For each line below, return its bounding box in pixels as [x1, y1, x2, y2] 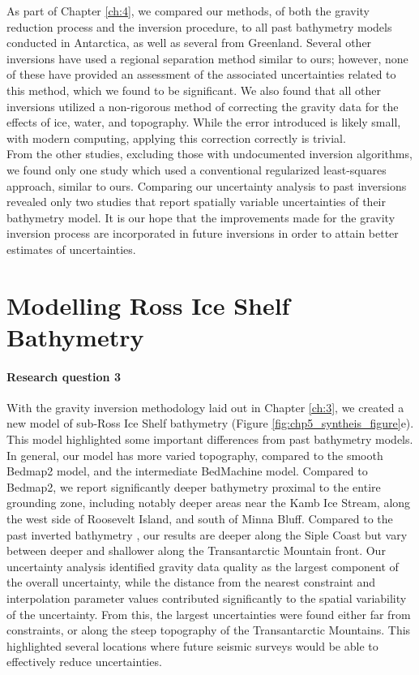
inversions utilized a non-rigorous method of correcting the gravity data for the [6, 97, 399, 114]
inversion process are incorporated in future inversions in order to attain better [6, 225, 399, 242]
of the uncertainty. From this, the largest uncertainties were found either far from [6, 605, 411, 622]
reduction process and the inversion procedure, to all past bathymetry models [6, 18, 392, 35]
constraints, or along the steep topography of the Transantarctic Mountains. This [6, 621, 411, 638]
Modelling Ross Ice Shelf [6, 288, 290, 321]
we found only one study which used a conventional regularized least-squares [6, 161, 387, 178]
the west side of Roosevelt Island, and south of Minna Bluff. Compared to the [6, 510, 393, 527]
